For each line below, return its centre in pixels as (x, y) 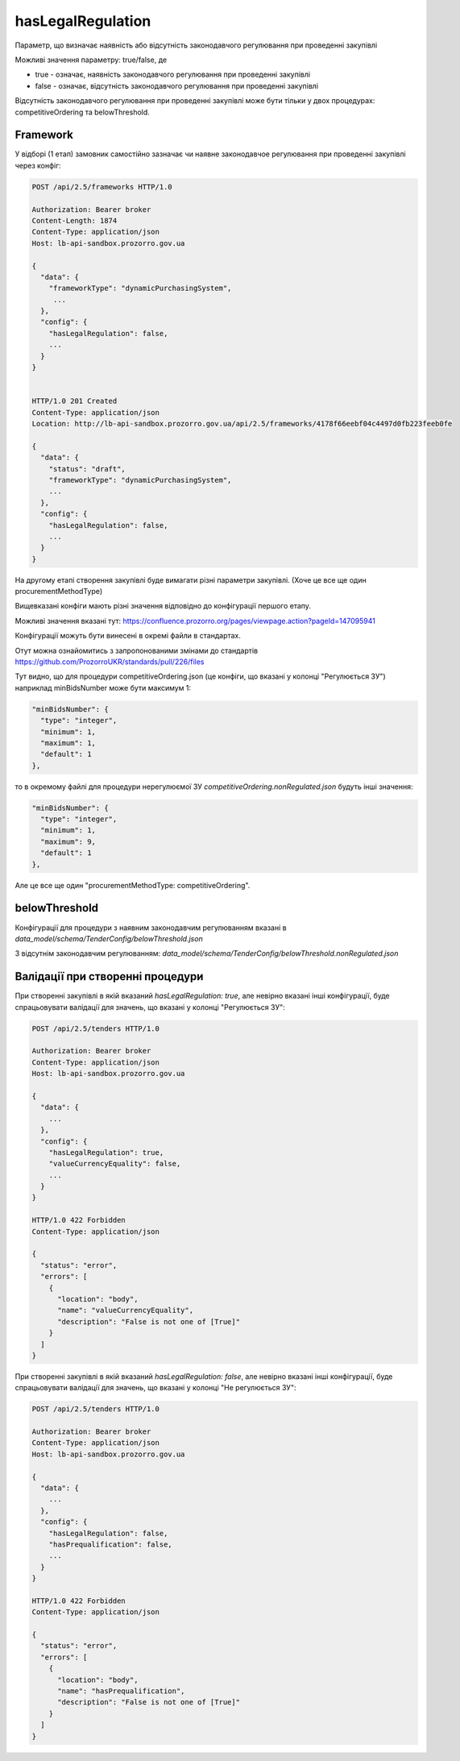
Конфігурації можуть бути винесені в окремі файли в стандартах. (128, 636)
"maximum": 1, (68, 743)
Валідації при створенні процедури (109, 976)
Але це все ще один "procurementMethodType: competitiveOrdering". (133, 885)
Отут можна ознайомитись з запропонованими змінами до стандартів (136, 650)
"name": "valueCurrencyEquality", (125, 1310)
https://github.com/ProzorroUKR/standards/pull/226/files (110, 662)
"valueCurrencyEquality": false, (115, 1164)
